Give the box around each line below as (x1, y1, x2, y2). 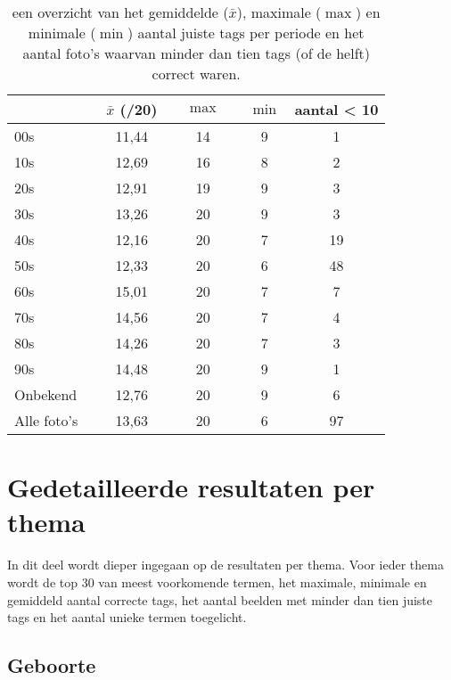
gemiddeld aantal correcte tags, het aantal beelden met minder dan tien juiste (7, 590, 433, 609)
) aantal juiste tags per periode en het (127, 22, 365, 43)
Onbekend (14, 384, 78, 405)
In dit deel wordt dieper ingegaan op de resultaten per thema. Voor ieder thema (7, 555, 444, 574)
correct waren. (152, 63, 241, 84)
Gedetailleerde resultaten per (7, 469, 375, 505)
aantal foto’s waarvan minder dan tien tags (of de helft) (22, 43, 370, 63)
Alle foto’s (14, 410, 78, 430)
